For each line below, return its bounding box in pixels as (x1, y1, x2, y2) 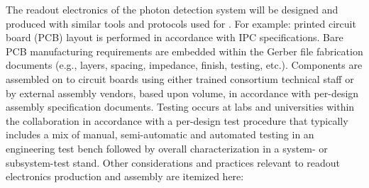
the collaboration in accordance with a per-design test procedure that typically (6, 113, 348, 128)
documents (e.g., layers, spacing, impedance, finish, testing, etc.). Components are (6, 57, 363, 72)
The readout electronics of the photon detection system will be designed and (6, 2, 338, 16)
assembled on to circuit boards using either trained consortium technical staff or (6, 71, 354, 86)
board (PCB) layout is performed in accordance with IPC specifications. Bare (6, 30, 343, 45)
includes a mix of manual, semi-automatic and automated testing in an (6, 127, 314, 142)
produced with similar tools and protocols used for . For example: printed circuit (6, 16, 356, 31)
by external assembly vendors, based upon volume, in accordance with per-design (6, 85, 359, 100)
